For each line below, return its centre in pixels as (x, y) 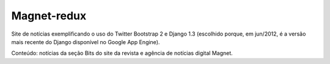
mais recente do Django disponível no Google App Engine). (86, 42)
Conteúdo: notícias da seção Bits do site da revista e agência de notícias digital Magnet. (122, 53)
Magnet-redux (49, 16)
